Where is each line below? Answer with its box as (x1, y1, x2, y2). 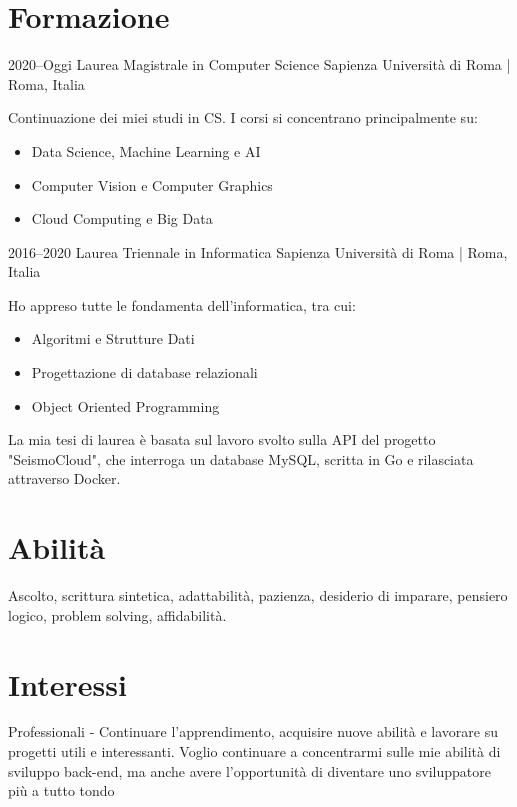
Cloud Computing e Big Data (31, 208, 213, 229)
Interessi (8, 663, 127, 704)
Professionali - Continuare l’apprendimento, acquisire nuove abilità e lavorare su (8, 721, 498, 742)
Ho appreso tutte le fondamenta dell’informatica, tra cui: (8, 294, 356, 315)
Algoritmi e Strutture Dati (31, 328, 195, 349)
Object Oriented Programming (31, 395, 220, 416)
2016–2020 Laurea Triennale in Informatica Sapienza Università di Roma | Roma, (8, 241, 508, 262)
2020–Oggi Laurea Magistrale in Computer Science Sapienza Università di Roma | (8, 54, 511, 75)
